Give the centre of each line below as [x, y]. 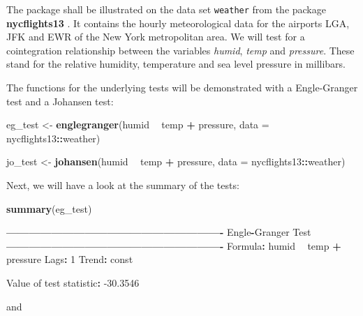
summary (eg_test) [49, 208]
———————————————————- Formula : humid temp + [174, 245]
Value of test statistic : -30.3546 [73, 282]
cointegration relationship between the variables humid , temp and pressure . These [180, 50]
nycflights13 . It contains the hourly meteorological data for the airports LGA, [178, 23]
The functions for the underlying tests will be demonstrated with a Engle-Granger [182, 88]
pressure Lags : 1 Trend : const [70, 259]
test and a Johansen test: [60, 101]
